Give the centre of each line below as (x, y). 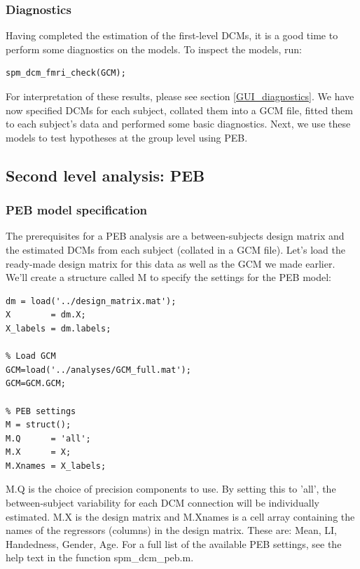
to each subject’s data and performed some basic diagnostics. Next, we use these (178, 124)
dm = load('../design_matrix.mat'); (91, 301)
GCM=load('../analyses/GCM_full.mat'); (98, 370)
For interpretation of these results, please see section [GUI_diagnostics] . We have (180, 96)
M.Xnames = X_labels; (56, 466)
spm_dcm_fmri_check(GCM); (66, 73)
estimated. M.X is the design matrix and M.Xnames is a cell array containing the (180, 516)
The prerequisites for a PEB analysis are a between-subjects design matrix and (175, 236)
